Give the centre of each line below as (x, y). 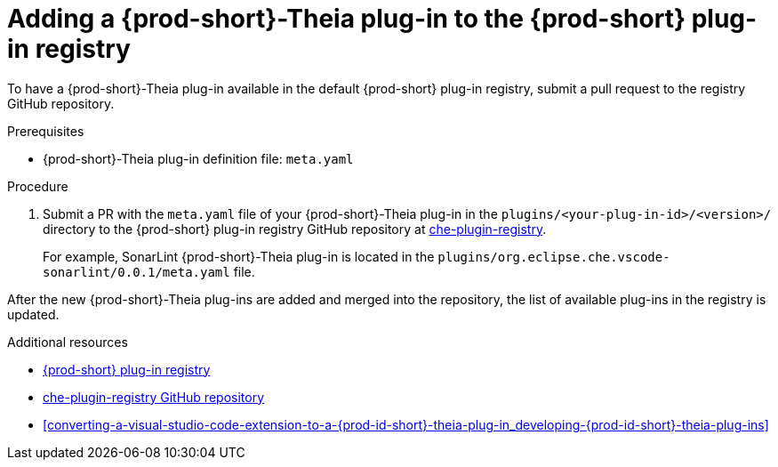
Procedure (38, 186)
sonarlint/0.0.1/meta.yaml (136, 272)
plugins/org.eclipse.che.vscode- (554, 257)
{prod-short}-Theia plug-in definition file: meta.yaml (198, 158)
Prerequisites (46, 131)
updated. (33, 314)
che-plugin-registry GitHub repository (153, 397)
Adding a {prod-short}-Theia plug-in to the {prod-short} (347, 19)
